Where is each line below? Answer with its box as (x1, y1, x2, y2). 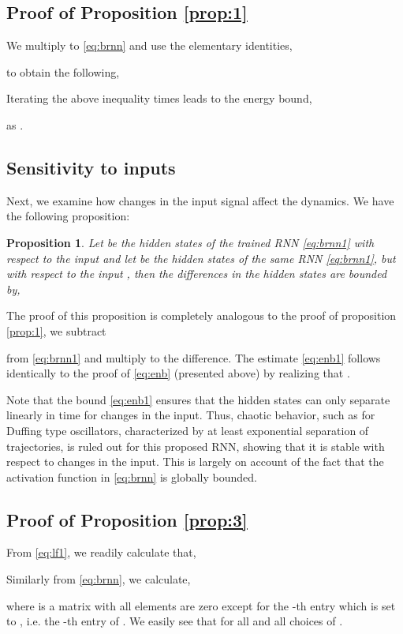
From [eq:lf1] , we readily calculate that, (6, 544, 196, 561)
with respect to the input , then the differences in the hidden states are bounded (6, 265, 387, 282)
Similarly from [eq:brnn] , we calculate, (6, 571, 191, 587)
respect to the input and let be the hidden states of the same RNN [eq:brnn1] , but (6, 249, 396, 266)
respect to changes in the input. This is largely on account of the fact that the (6, 453, 384, 470)
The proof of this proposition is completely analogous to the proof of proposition (6, 307, 397, 324)
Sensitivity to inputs (6, 155, 176, 179)
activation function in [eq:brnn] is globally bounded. (6, 468, 257, 485)
